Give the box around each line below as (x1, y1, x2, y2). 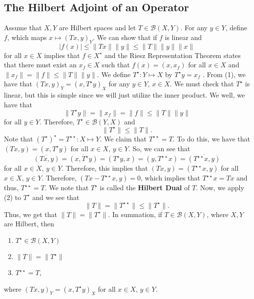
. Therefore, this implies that (62, 163, 148, 173)
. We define (97, 69, 131, 79)
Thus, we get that (4, 209, 57, 219)
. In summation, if (108, 209, 162, 219)
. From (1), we (203, 69, 246, 79)
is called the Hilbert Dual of (100, 182, 190, 193)
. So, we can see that (128, 143, 190, 153)
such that (102, 60, 130, 70)
